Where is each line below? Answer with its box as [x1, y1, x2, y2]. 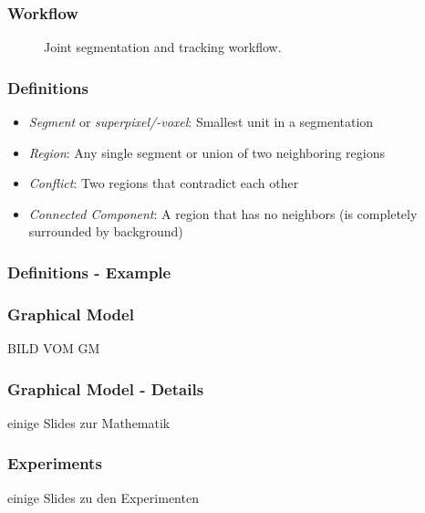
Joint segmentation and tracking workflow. [44, 37, 282, 57]
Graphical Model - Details [7, 377, 204, 400]
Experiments [7, 452, 102, 475]
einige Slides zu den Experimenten [7, 487, 199, 507]
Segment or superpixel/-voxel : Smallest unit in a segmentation [28, 112, 374, 131]
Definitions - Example [7, 260, 171, 283]
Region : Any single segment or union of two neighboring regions [28, 142, 385, 162]
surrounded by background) [28, 222, 183, 241]
